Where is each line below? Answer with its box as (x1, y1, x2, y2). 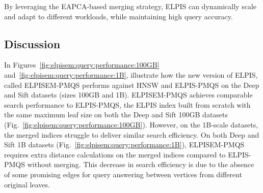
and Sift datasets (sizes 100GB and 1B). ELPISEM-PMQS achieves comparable (4, 89, 253, 100)
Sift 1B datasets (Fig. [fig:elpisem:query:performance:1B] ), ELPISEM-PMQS (4, 139, 245, 150)
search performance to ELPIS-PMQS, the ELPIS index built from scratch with (4, 99, 251, 110)
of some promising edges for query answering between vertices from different (4, 169, 242, 179)
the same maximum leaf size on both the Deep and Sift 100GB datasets (4, 109, 228, 120)
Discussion (4, 36, 61, 51)
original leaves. (4, 179, 50, 189)
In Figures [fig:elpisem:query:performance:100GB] (4, 59, 160, 70)
